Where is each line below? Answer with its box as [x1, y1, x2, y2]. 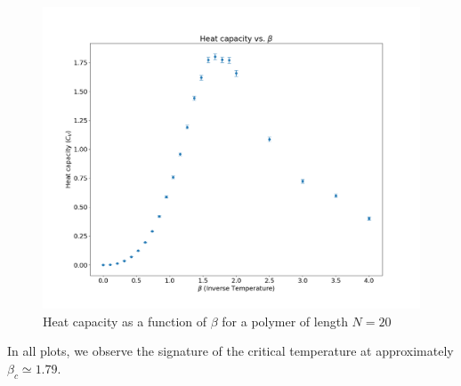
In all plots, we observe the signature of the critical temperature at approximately [7, 342, 454, 360]
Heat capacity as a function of [43, 311, 207, 330]
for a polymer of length [222, 311, 348, 330]
